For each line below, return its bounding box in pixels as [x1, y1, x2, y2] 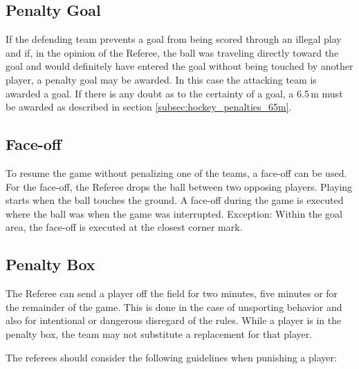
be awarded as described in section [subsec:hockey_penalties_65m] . [6, 100, 292, 114]
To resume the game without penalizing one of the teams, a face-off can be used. [6, 165, 347, 180]
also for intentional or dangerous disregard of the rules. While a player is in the [6, 313, 342, 328]
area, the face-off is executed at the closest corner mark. [6, 220, 243, 234]
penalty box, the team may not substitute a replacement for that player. [6, 326, 313, 341]
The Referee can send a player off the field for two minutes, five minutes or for [6, 286, 338, 301]
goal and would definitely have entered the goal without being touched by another [6, 59, 353, 73]
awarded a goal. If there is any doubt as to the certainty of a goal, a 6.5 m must [6, 86, 343, 100]
